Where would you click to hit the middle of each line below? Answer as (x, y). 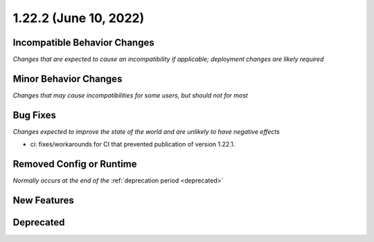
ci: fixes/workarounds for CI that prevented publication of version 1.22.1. (133, 145)
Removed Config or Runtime (75, 164)
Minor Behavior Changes (68, 78)
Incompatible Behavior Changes (84, 43)
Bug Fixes (35, 115)
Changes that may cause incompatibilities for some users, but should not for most (131, 95)
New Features (43, 200)
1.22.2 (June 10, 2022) (79, 18)
